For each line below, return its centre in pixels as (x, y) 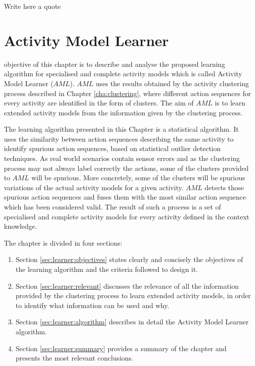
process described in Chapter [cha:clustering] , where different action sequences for (127, 93)
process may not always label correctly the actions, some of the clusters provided (126, 168)
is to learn (230, 103)
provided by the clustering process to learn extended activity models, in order (133, 295)
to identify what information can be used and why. (92, 305)
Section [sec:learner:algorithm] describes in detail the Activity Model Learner (132, 322)
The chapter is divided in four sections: (63, 242)
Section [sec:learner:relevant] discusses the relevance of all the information (127, 286)
